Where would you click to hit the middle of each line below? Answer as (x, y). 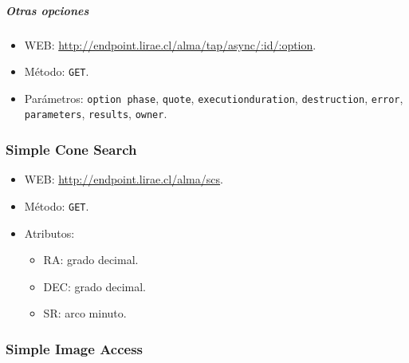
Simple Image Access (75, 348)
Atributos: (49, 233)
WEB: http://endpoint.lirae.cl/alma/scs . (124, 179)
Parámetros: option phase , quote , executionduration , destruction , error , (214, 98)
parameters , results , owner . (96, 114)
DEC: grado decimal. (94, 286)
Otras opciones (47, 10)
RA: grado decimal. (91, 260)
